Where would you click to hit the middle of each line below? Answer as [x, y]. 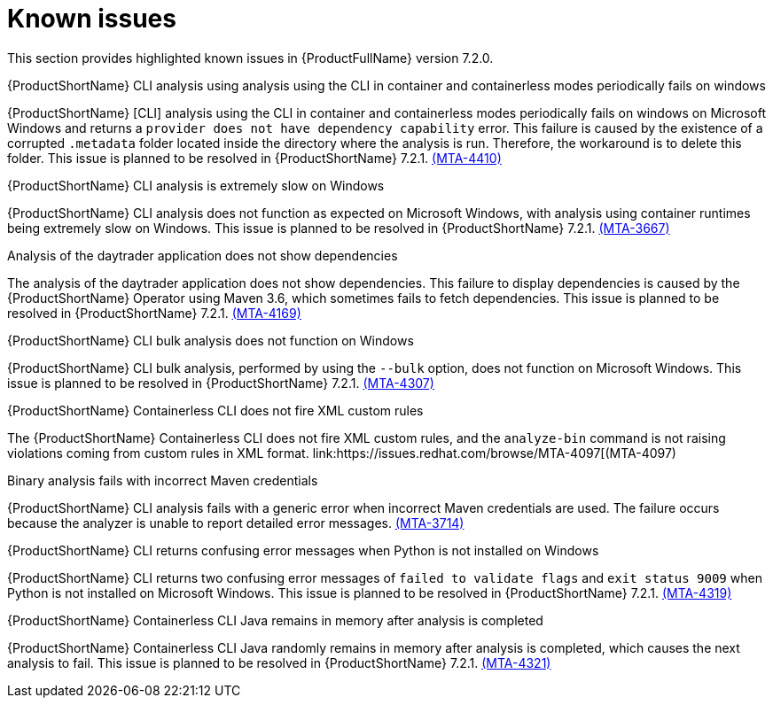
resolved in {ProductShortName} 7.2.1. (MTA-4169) [154, 313]
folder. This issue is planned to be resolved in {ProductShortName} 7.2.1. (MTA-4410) [254, 158]
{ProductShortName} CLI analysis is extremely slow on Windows [196, 185]
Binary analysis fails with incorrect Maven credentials [163, 480]
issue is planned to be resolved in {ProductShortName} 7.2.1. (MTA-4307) [221, 383]
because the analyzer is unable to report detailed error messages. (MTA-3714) [236, 523]
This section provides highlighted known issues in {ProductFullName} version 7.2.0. [250, 58]
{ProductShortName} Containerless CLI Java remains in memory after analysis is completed [275, 620]
